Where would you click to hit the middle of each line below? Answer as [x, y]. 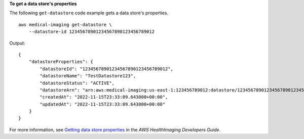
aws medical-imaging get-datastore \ [65, 25]
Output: [17, 43]
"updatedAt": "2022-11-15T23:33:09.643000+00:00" [103, 104]
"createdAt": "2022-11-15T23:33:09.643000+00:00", [104, 97]
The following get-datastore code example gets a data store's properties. [89, 13]
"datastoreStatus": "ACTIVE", [77, 83]
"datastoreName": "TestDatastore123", [88, 76]
